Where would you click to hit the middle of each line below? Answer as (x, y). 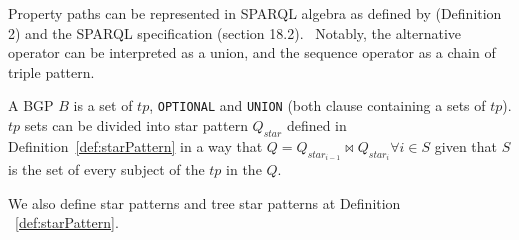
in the (244, 169)
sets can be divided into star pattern (136, 125)
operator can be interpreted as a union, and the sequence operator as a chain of (252, 52)
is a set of (103, 105)
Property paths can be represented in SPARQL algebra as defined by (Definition (255, 13)
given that (466, 145)
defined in (316, 125)
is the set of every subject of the (106, 169)
